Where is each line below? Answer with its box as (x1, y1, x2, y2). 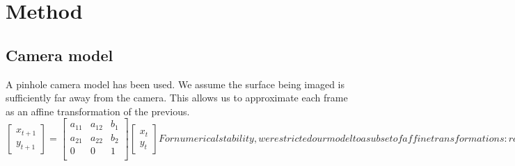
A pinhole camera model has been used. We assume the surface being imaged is (6, 76, 344, 91)
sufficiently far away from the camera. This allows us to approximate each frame (6, 90, 348, 105)
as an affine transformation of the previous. (6, 103, 190, 118)
